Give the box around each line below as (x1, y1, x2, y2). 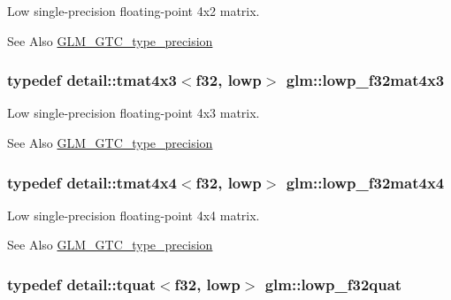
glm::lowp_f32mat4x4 (286, 171, 445, 193)
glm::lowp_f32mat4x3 (286, 69, 445, 91)
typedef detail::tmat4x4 (7, 171, 177, 193)
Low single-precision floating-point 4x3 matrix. (7, 104, 260, 122)
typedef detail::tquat (7, 273, 156, 295)
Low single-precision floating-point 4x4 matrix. (7, 205, 260, 224)
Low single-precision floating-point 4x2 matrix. (7, 2, 260, 19)
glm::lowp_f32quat (264, 273, 402, 295)
